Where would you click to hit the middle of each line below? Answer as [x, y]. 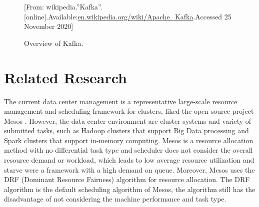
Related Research [66, 77]
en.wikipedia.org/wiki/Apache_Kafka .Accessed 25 [154, 16]
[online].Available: [51, 16]
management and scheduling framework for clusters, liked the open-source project [129, 111]
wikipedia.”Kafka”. [74, 6]
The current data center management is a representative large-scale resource [121, 101]
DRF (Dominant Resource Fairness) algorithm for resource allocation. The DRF [127, 179]
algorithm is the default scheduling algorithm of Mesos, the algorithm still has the [130, 189]
